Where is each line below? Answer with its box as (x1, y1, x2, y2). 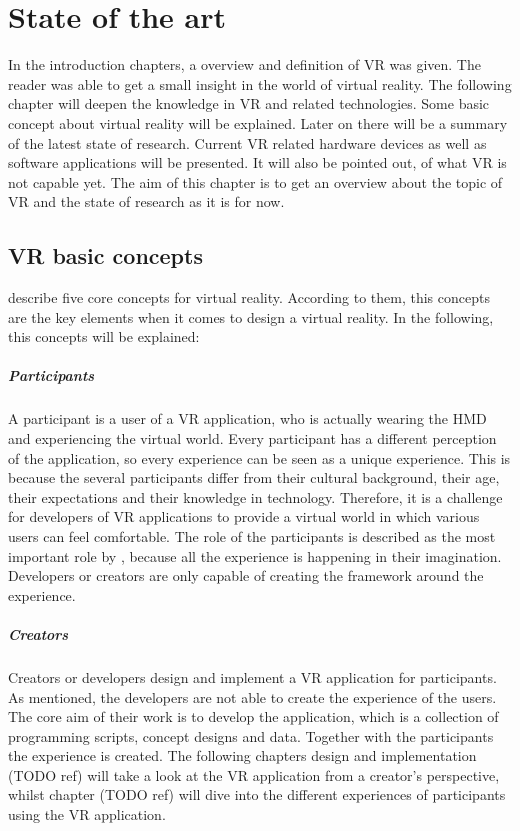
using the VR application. (8, 804, 166, 825)
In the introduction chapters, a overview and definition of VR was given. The (8, 54, 481, 75)
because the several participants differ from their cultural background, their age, (8, 467, 500, 488)
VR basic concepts (8, 240, 203, 271)
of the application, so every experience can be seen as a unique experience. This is (8, 447, 511, 468)
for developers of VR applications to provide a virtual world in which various (8, 506, 480, 527)
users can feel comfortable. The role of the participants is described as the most (8, 525, 496, 546)
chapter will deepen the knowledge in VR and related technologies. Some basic (8, 93, 490, 114)
